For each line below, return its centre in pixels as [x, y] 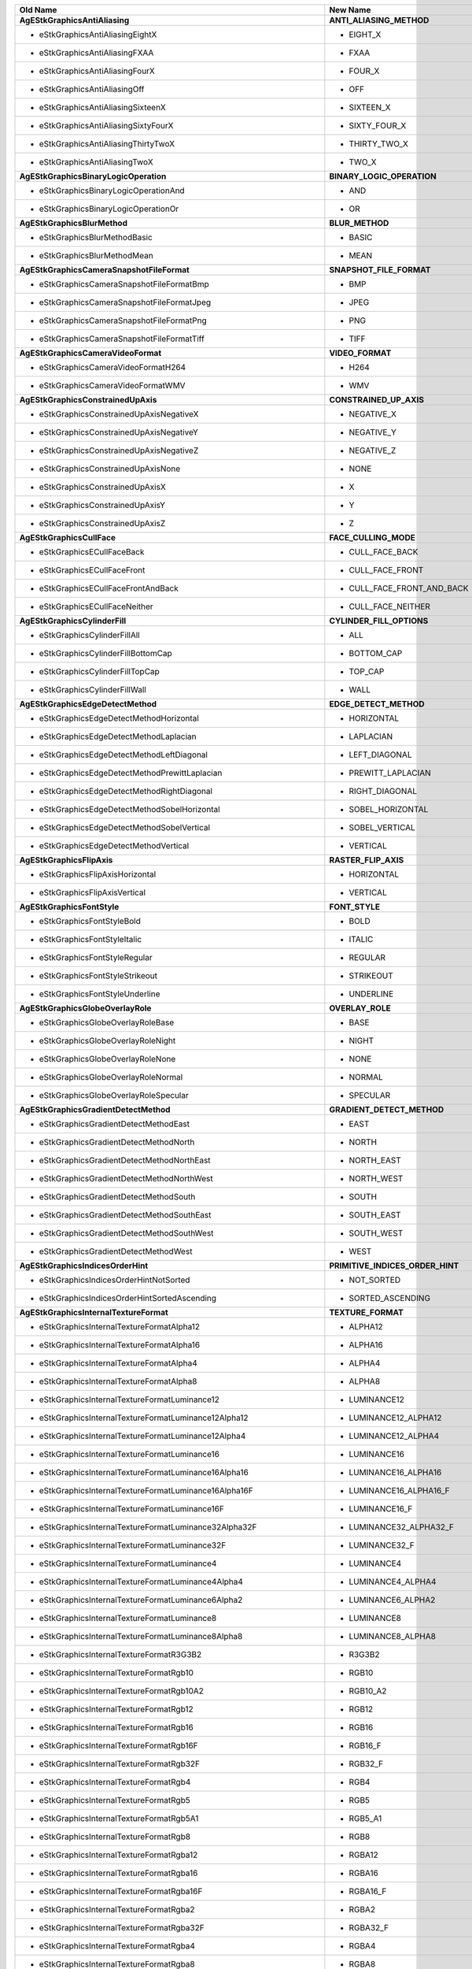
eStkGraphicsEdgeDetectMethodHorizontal [119, 718]
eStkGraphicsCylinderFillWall [93, 690]
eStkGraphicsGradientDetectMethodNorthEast [125, 1160]
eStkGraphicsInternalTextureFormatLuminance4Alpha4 [141, 1582]
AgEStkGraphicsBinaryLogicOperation [93, 176]
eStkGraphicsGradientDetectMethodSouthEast [125, 1215]
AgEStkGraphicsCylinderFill [73, 621]
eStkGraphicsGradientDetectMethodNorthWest [126, 1179]
